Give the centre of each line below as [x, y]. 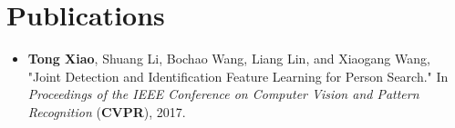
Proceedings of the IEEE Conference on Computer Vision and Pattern [223, 94]
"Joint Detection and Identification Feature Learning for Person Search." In [238, 76]
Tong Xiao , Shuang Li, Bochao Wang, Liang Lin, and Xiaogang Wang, [229, 59]
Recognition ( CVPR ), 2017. [107, 111]
